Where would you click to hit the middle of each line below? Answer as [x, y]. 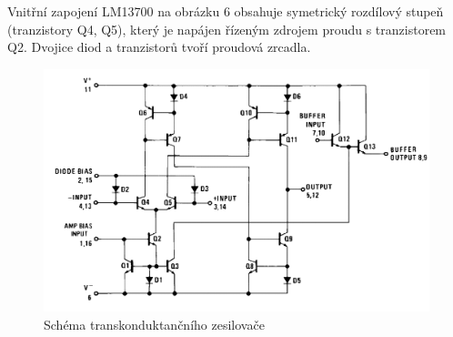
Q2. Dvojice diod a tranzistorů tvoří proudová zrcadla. [159, 47]
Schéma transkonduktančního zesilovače [154, 324]
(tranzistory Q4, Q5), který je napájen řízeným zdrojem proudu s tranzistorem [227, 29]
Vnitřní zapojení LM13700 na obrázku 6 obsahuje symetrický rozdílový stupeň [226, 11]
